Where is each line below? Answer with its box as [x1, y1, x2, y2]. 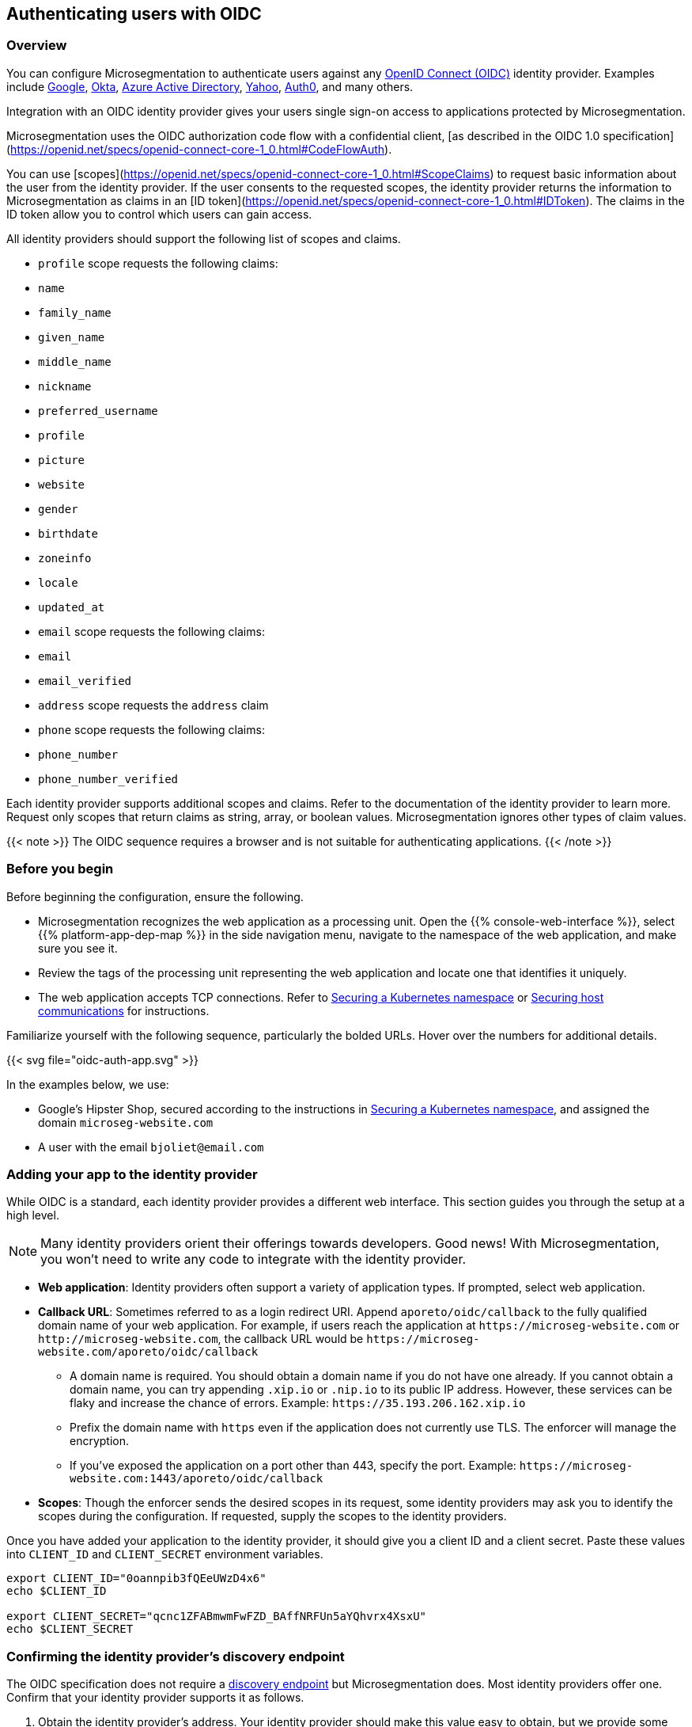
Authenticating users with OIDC [6, 4, 262, 24]
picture [38, 453, 85, 466]
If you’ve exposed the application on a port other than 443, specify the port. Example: [70, 1459, 516, 1473]
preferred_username [38, 404, 158, 417]
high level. [6, 1208, 59, 1223]
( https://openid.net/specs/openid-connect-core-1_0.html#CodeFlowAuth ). [6, 142, 392, 156]
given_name [38, 330, 105, 344]
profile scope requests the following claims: [38, 256, 278, 270]
